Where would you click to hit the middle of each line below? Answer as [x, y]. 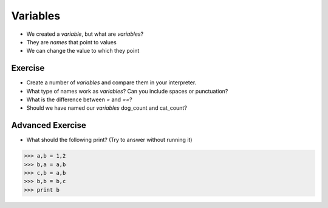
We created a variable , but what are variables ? [85, 34]
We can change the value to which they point [83, 51]
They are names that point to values [71, 42]
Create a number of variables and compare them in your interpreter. [111, 82]
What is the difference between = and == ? [80, 99]
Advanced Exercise [49, 125]
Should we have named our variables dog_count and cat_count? [107, 108]
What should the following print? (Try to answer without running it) [109, 140]
